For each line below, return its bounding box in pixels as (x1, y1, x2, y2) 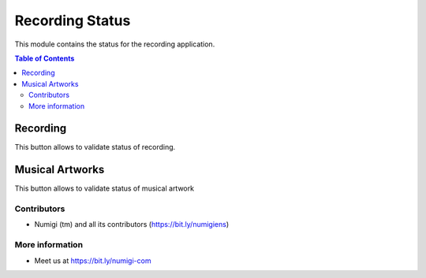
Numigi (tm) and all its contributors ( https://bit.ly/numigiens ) (34, 220, 230, 229)
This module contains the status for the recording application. (14, 39, 215, 49)
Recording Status (14, 12, 131, 29)
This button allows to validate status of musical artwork (14, 183, 195, 193)
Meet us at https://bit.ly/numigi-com (34, 256, 151, 265)
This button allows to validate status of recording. (14, 143, 176, 152)
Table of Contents (14, 54, 75, 63)
